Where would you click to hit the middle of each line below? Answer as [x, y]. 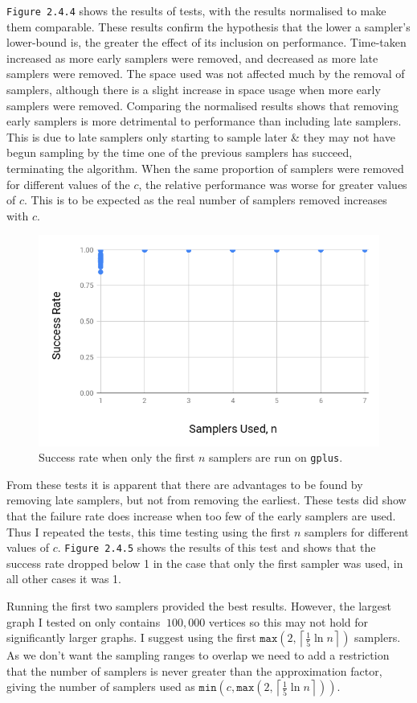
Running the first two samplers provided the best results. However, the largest [199, 606]
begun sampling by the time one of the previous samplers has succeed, [180, 152]
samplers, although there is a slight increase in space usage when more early [194, 90]
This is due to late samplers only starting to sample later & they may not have [201, 136]
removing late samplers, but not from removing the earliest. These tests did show [206, 500]
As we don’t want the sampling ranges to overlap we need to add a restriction [198, 655]
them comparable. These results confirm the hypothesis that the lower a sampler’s [208, 26]
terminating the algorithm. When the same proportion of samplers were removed [205, 168]
